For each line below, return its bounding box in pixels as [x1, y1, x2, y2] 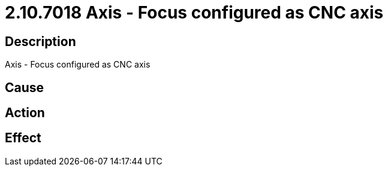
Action [5, 105, 45, 121]
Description [5, 33, 76, 49]
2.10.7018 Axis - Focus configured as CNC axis [5, 2, 384, 23]
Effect [5, 130, 41, 146]
